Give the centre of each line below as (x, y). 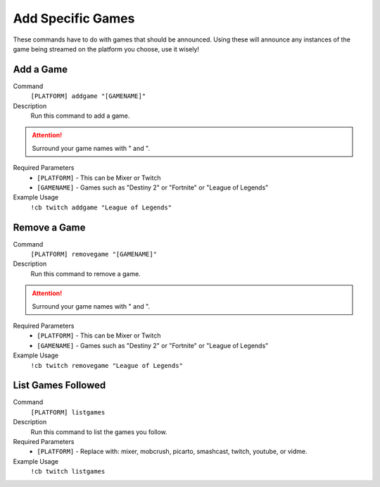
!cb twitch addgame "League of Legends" (101, 207)
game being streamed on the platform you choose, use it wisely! (106, 49)
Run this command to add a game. (80, 116)
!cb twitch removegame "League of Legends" (107, 365)
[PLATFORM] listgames (68, 412)
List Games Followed (59, 385)
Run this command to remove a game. (85, 273)
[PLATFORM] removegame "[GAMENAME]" (94, 254)
